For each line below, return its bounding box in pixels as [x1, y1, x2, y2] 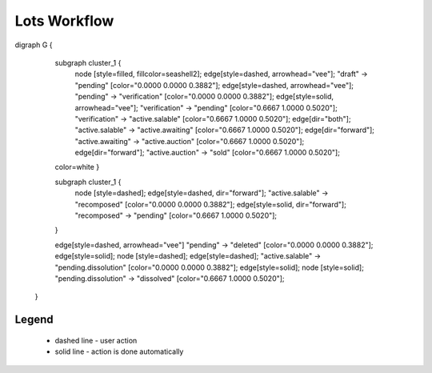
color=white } [54, 162, 100, 172]
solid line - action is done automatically [54, 347, 184, 356]
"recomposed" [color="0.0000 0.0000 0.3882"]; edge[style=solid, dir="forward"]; [74, 199, 347, 209]
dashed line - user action [54, 335, 138, 345]
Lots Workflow [14, 12, 114, 30]
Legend [14, 313, 54, 327]
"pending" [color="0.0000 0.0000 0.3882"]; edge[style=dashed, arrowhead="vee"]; [74, 80, 354, 90]
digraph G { [14, 40, 53, 50]
